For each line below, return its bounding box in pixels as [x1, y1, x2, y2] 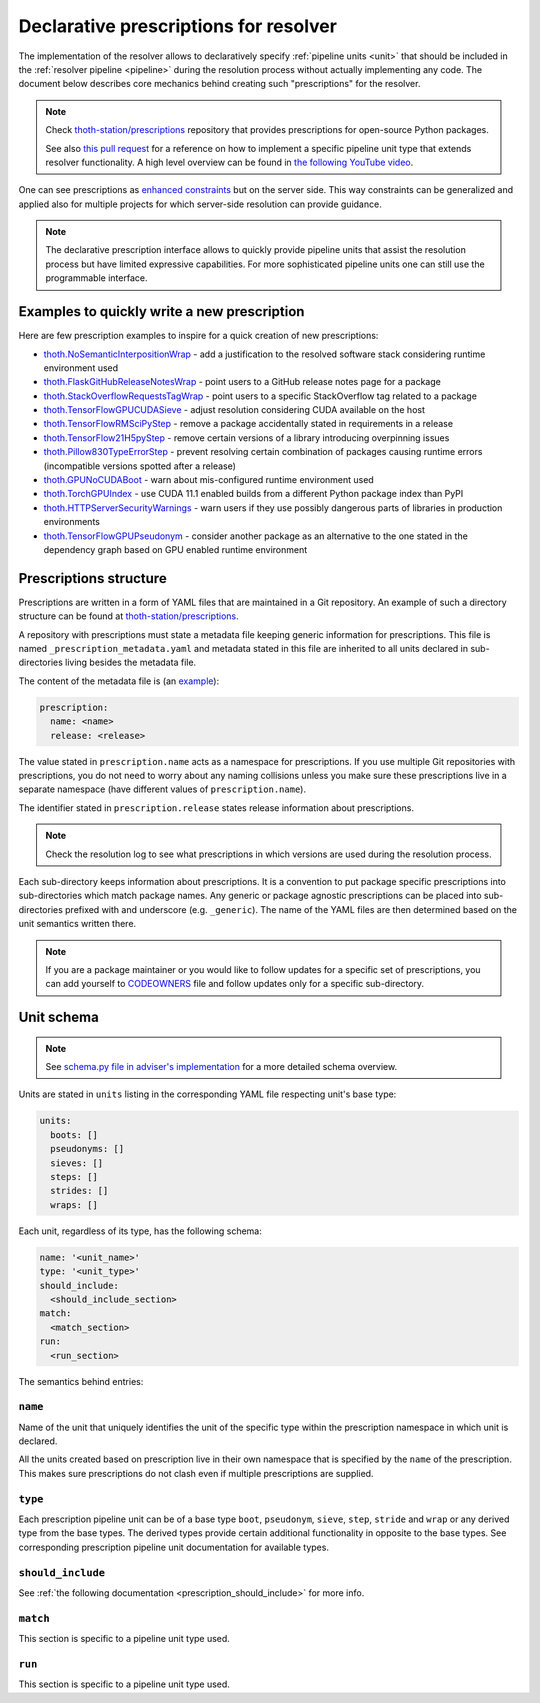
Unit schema [18, 1009, 99, 1026]
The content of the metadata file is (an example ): [18, 675, 220, 687]
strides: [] [50, 1185, 109, 1197]
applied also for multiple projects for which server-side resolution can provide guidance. [18, 198, 382, 210]
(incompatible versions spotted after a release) [43, 460, 237, 472]
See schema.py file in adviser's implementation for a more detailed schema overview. [45, 1061, 398, 1073]
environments [43, 516, 100, 528]
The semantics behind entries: [18, 1375, 144, 1387]
